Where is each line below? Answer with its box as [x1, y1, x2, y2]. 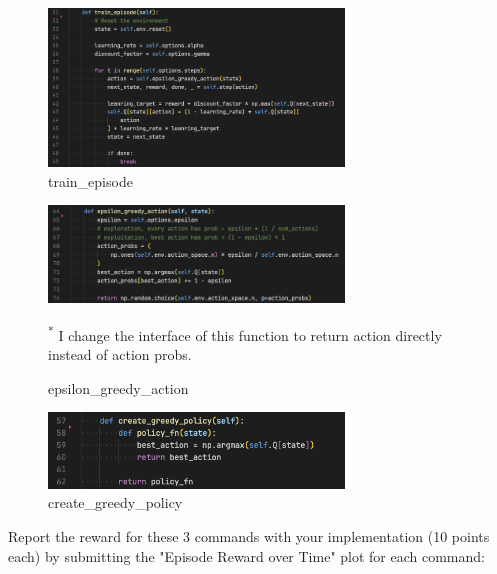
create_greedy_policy [48, 492, 183, 513]
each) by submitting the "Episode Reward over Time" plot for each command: [8, 545, 485, 566]
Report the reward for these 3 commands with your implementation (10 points [8, 526, 490, 547]
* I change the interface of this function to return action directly [48, 321, 442, 345]
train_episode [48, 170, 133, 191]
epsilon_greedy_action [48, 377, 189, 398]
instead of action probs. [48, 344, 192, 365]
